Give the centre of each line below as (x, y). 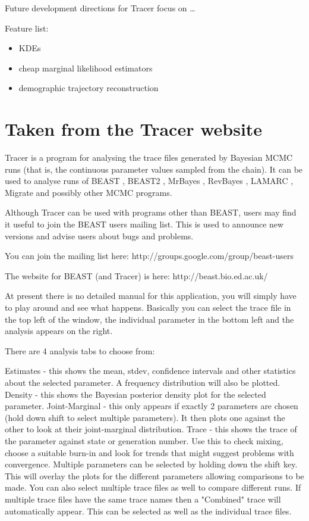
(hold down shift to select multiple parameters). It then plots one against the (145, 417)
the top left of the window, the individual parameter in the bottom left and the (149, 319)
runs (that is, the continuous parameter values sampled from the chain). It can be (154, 169)
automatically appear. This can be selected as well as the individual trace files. (148, 511)
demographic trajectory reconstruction (89, 88)
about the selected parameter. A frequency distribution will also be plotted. (143, 382)
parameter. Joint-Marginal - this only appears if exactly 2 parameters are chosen (152, 406)
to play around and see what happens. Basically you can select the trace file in (148, 308)
